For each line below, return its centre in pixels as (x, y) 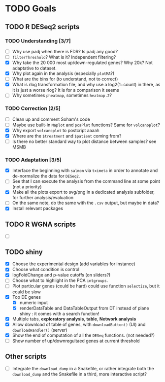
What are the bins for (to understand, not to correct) (65, 79)
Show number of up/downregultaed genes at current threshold (76, 341)
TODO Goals (31, 9)
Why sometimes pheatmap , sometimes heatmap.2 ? (62, 95)
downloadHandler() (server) (40, 330)
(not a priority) (27, 187)
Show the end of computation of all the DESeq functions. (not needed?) (83, 335)
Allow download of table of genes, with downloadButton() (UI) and (79, 324)
